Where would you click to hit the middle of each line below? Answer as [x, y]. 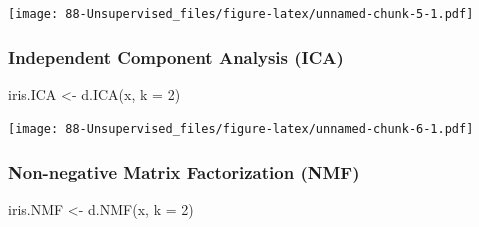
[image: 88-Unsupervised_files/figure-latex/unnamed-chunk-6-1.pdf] [241, 129]
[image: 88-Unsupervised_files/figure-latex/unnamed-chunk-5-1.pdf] [241, 14]
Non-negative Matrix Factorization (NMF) [184, 172]
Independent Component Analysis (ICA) [176, 56]
